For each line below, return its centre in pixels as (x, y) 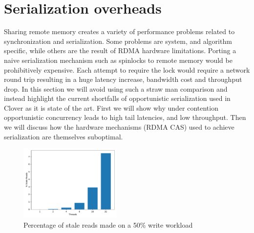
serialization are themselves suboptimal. (63, 136)
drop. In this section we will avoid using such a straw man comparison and (116, 88)
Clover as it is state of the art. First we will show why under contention (111, 107)
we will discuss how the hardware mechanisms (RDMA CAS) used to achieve (119, 127)
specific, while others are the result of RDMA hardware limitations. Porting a (120, 50)
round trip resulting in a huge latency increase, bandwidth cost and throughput (123, 79)
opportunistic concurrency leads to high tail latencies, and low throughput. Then (125, 117)
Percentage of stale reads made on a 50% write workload (108, 224)
